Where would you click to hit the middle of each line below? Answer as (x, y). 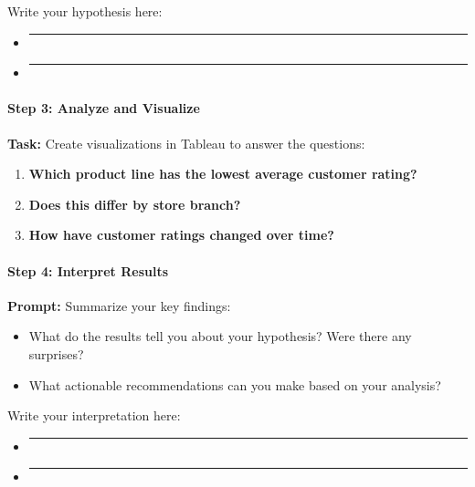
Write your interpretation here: (94, 415)
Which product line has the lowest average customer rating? (223, 174)
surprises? (56, 353)
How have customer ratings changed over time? (181, 235)
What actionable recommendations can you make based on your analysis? (235, 384)
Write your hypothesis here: (85, 11)
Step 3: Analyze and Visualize (104, 108)
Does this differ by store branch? (135, 204)
